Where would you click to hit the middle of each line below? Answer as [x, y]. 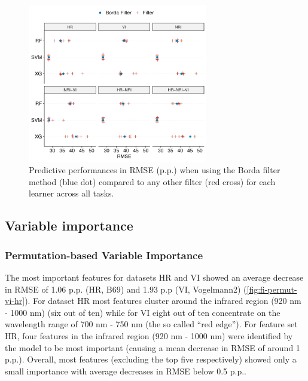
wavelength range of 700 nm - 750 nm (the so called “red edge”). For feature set [151, 324]
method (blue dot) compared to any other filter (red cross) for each [152, 181]
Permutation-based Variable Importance [104, 255]
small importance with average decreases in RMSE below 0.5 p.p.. [126, 371]
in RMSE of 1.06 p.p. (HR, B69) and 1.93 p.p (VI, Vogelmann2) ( [126, 289]
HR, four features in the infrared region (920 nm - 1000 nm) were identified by [149, 335]
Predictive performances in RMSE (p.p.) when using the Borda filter [155, 170]
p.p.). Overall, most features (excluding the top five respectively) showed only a [151, 359]
